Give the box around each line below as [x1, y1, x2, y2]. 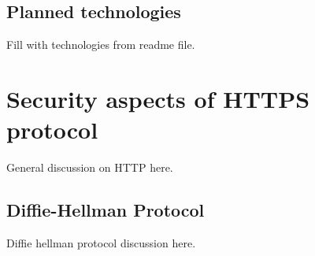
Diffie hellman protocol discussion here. [6, 234, 196, 250]
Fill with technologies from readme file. [6, 36, 195, 53]
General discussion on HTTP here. [6, 159, 173, 176]
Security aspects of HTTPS [6, 82, 310, 114]
